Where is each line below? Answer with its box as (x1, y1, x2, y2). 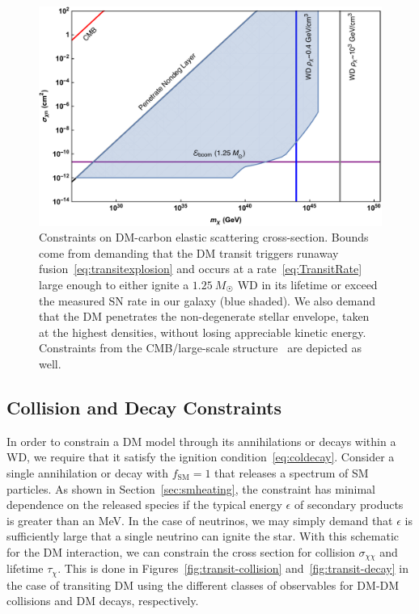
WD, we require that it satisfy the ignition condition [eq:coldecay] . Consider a (6, 448, 395, 465)
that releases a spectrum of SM (214, 464, 369, 481)
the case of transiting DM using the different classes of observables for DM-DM (6, 576, 400, 593)
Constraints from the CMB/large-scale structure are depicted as (39, 339, 362, 356)
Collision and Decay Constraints (6, 394, 282, 419)
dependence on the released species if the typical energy (6, 496, 282, 513)
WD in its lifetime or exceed (237, 276, 378, 292)
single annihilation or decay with (6, 464, 169, 481)
